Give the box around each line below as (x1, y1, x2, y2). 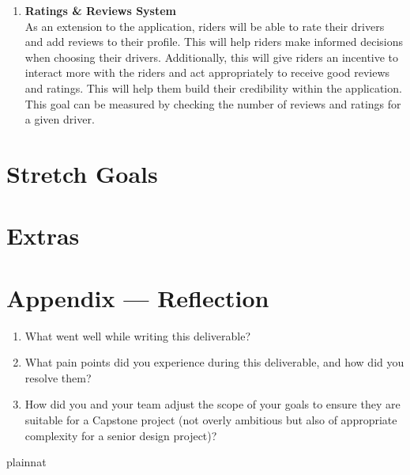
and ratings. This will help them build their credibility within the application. (24, 79, 402, 96)
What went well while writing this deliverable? (24, 327, 251, 344)
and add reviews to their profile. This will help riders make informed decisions (24, 33, 403, 50)
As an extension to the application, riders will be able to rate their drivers (24, 17, 385, 34)
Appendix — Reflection (6, 281, 269, 313)
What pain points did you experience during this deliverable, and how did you (24, 354, 404, 370)
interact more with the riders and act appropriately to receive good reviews (24, 64, 390, 81)
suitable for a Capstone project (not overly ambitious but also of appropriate (24, 412, 397, 427)
